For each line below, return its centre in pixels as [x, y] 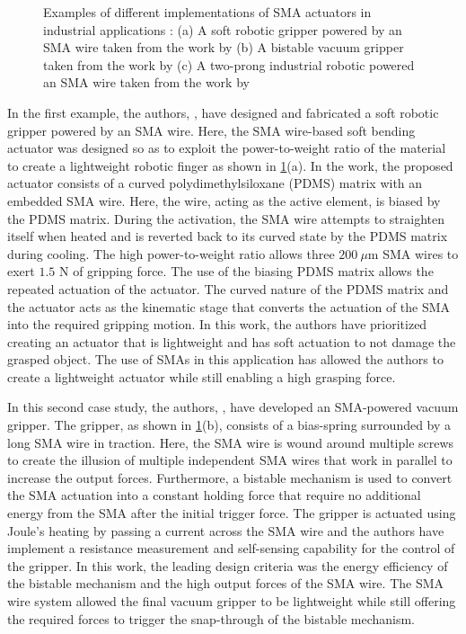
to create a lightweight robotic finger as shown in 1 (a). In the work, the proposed [230, 165]
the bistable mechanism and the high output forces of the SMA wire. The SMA [226, 583]
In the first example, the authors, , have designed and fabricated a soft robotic [223, 112]
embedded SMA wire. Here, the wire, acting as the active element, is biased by [224, 200]
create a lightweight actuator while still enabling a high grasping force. [202, 376]
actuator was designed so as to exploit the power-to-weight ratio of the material [227, 148]
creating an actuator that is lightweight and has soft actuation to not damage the [232, 341]
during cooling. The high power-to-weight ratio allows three [171, 253]
